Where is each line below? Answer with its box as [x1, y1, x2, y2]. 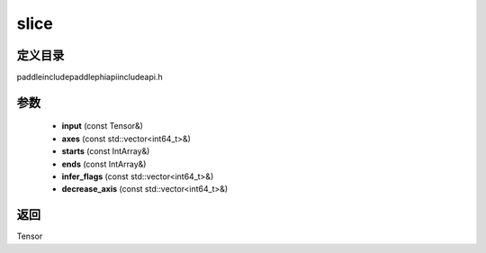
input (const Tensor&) [61, 121, 144, 131]
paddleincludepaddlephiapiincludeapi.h [16, 72, 163, 83]
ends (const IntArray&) [61, 158, 147, 169]
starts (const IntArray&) [61, 146, 150, 157]
